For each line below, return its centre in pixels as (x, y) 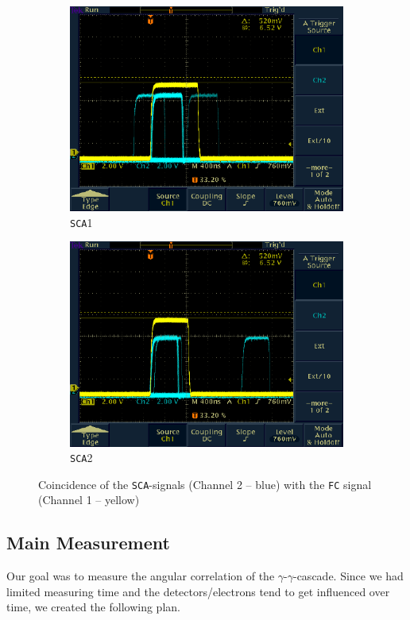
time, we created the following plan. (93, 607)
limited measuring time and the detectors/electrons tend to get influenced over (198, 591)
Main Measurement (88, 543)
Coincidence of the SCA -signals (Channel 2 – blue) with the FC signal (205, 484)
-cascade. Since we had (348, 576)
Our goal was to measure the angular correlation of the (141, 576)
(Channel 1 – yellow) (89, 500)
